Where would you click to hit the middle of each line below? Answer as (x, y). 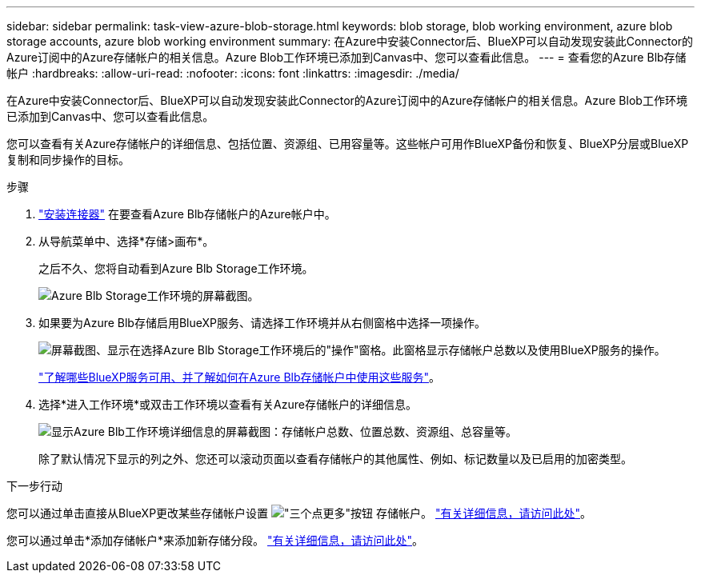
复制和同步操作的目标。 (68, 160)
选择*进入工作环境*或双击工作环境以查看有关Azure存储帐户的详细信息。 (228, 404)
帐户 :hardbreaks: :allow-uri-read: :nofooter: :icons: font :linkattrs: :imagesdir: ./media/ (233, 73)
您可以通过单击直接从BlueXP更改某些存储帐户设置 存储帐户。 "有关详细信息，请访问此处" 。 (299, 513)
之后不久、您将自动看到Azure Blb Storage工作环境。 (176, 268)
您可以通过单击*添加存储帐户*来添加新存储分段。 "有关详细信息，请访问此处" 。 (215, 540)
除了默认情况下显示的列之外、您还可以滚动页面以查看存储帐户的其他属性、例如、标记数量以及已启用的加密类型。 (335, 459)
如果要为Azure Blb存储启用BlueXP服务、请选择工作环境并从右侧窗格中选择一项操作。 (262, 323)
